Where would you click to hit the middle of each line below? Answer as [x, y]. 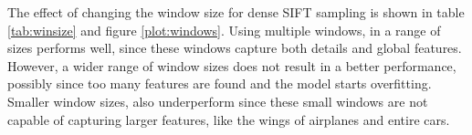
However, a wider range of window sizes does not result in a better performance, [232, 65]
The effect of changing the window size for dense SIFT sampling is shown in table [236, 12]
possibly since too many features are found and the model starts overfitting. [220, 83]
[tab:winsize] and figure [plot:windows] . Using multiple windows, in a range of [224, 30]
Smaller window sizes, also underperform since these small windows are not [218, 101]
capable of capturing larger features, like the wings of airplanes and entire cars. [229, 119]
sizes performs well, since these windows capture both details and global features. [235, 48]
